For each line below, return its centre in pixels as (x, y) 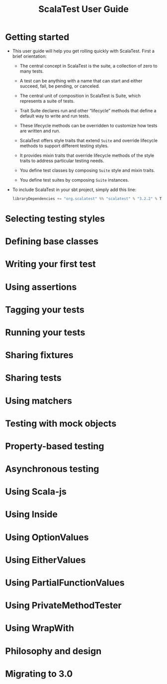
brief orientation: (30, 56)
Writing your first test (50, 264)
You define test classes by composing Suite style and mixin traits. (87, 170)
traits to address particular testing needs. (62, 161)
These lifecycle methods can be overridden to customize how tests (88, 125)
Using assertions (41, 287)
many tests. (32, 71)
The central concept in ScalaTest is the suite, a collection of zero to (88, 66)
